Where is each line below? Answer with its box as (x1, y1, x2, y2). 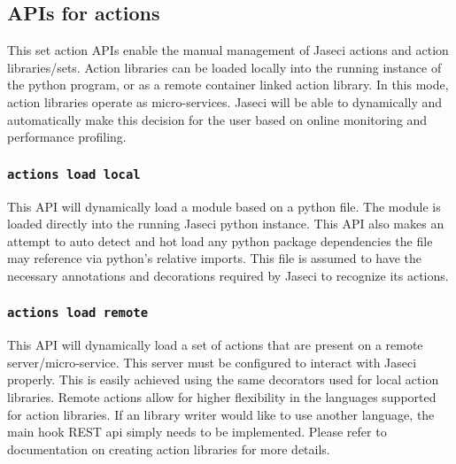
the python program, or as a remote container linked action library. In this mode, (7, 75, 449, 94)
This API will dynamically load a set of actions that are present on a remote (7, 336, 423, 354)
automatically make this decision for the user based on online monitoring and (7, 110, 428, 128)
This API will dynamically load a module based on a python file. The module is (7, 197, 441, 215)
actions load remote (7, 305, 149, 321)
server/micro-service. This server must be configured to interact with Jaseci (7, 352, 417, 371)
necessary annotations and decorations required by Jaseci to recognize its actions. (7, 266, 449, 284)
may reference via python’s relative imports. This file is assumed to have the (7, 249, 422, 267)
